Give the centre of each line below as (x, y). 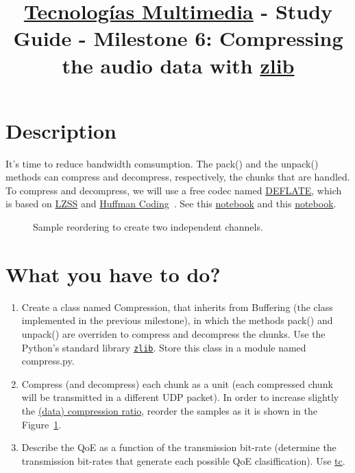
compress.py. (48, 361)
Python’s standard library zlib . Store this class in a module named (164, 347)
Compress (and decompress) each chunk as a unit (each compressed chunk (177, 383)
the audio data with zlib (178, 65)
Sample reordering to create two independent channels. (148, 227)
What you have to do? (113, 274)
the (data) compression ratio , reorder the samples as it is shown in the (170, 411)
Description (61, 130)
